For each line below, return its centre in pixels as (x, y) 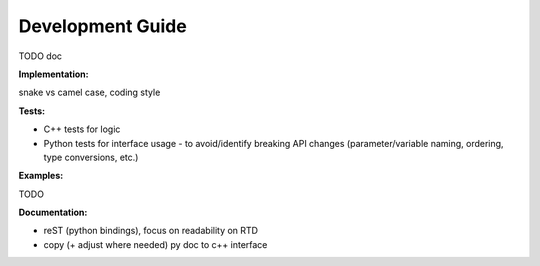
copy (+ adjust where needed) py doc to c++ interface (155, 244)
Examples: (41, 176)
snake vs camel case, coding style (89, 92)
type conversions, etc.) (91, 157)
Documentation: (53, 212)
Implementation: (53, 74)
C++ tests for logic (82, 129)
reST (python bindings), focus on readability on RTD (151, 231)
